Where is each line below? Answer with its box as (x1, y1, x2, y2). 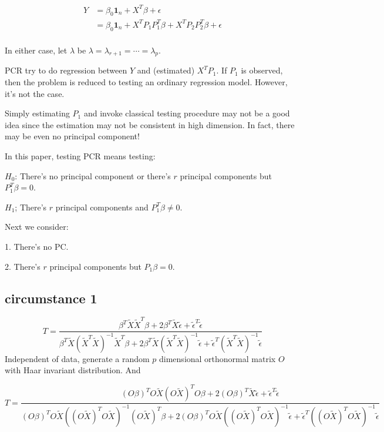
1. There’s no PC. (5, 240, 69, 253)
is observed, (241, 64, 283, 76)
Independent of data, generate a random (5, 352, 150, 364)
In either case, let (5, 43, 68, 56)
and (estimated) (137, 64, 195, 76)
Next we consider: (5, 220, 69, 233)
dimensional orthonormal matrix (159, 352, 276, 364)
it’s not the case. (5, 87, 65, 99)
